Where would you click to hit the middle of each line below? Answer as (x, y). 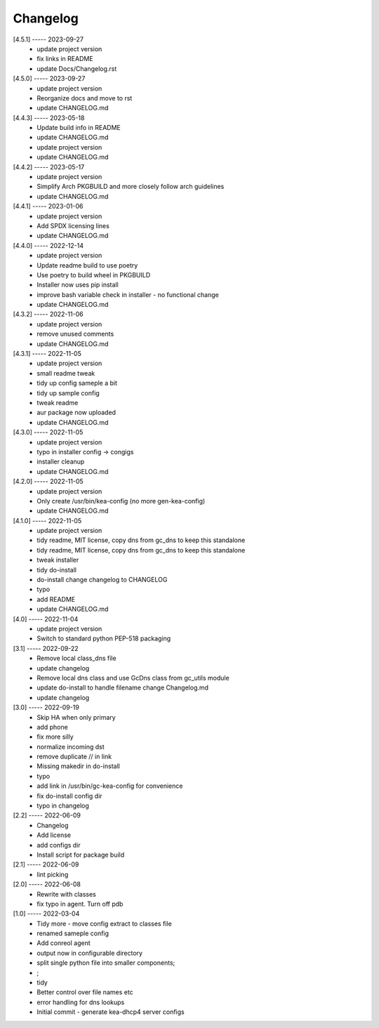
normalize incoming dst (71, 746)
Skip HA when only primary (76, 717)
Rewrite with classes (66, 894)
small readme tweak (66, 373)
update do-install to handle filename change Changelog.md (123, 687)
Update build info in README (79, 128)
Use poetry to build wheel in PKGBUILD (94, 275)
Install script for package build (81, 855)
